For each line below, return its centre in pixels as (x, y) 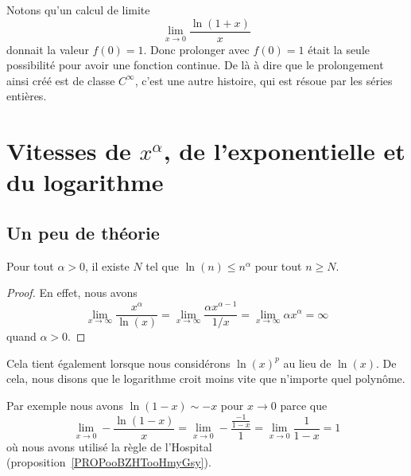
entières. (27, 96)
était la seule (339, 49)
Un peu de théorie (83, 232)
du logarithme (85, 182)
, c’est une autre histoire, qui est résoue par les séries (264, 80)
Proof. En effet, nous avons (72, 293)
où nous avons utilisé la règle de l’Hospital (109, 446)
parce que (304, 405)
